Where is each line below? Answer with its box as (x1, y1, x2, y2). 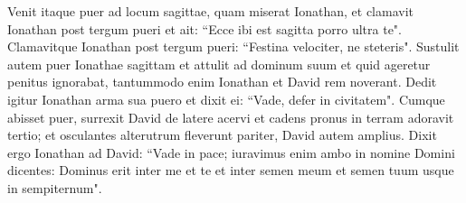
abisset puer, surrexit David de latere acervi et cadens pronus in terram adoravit (7, 107, 454, 126)
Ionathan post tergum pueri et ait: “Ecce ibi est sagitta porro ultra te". (7, 19, 402, 38)
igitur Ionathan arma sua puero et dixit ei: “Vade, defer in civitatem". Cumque (7, 89, 445, 108)
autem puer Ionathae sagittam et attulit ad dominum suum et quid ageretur (7, 54, 431, 73)
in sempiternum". (7, 178, 102, 197)
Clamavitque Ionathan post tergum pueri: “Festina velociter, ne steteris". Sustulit (7, 37, 460, 56)
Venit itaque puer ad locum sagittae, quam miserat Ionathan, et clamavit (7, 2, 414, 20)
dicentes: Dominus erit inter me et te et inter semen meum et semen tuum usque (7, 161, 454, 180)
